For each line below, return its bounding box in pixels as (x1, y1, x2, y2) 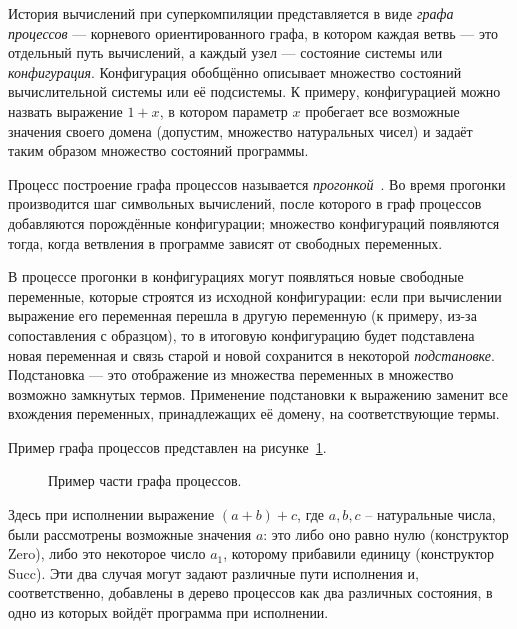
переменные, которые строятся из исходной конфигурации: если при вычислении (8, 285, 502, 306)
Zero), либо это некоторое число (8, 543, 206, 564)
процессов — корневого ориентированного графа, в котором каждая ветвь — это (8, 22, 498, 43)
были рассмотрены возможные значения (8, 523, 252, 544)
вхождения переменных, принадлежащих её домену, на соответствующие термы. (8, 403, 500, 424)
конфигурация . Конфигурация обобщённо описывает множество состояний (8, 61, 462, 82)
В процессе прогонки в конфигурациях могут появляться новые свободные (8, 266, 464, 287)
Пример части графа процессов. (48, 470, 242, 491)
